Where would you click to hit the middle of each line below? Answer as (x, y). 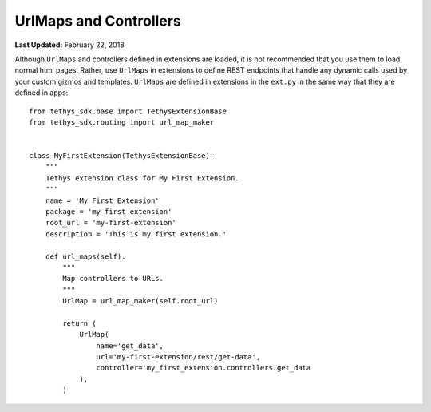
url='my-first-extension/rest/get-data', (178, 357)
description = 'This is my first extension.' (136, 234)
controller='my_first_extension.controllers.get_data (204, 368)
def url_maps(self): (85, 256)
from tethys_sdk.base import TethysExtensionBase (128, 111)
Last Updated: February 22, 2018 (70, 45)
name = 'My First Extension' (102, 200)
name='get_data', (130, 346)
